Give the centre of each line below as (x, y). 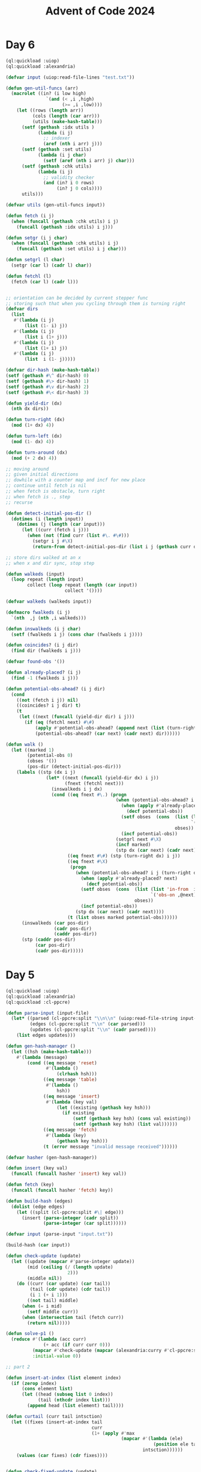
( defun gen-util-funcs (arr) (42, 88)
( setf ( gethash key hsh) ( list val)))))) (125, 1124)
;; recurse (19, 502)
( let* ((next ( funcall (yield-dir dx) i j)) (103, 778)
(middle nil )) (45, 1278)
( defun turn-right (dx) (35, 420)
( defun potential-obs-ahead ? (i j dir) (55, 689)
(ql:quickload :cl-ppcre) (38, 1002)
